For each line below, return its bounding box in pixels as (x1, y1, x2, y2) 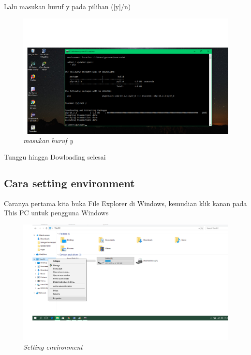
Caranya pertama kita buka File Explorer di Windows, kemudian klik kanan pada (4, 198, 247, 208)
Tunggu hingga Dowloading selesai (4, 151, 106, 161)
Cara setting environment (4, 175, 135, 190)
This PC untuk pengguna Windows (4, 208, 109, 218)
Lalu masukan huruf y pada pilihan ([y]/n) (4, 1, 131, 11)
